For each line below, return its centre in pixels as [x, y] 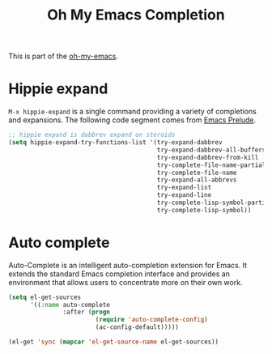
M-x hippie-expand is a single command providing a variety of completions [132, 112]
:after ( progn [87, 312]
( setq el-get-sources [45, 297]
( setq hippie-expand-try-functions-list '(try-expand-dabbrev [115, 143]
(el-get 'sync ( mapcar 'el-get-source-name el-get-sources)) [114, 342]
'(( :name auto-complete [70, 305]
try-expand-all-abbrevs [197, 180]
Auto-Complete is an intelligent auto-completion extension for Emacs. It [128, 265]
